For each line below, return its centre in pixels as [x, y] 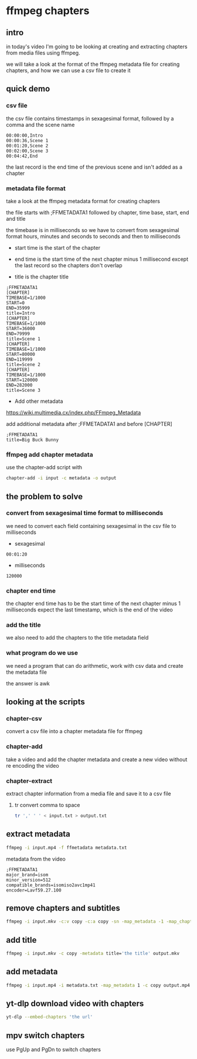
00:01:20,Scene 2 [27, 146]
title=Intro [21, 313]
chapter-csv [24, 719]
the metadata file [26, 672]
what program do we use [42, 653]
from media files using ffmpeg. [43, 53]
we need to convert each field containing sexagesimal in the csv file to [91, 526]
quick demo [28, 89]
